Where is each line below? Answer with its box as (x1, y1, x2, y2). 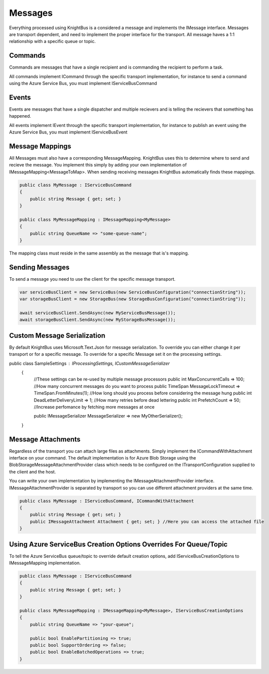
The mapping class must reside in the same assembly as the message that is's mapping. (9, 250, 190, 256)
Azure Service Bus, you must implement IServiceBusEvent (9, 129, 128, 135)
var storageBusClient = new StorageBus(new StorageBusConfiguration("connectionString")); (19, 296, 246, 302)
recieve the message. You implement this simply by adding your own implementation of (9, 162, 187, 168)
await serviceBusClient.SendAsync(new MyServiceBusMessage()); (19, 310, 176, 316)
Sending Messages (9, 263, 70, 271)
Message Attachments (9, 435, 81, 443)
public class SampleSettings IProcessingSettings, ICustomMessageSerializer (9, 360, 170, 366)
